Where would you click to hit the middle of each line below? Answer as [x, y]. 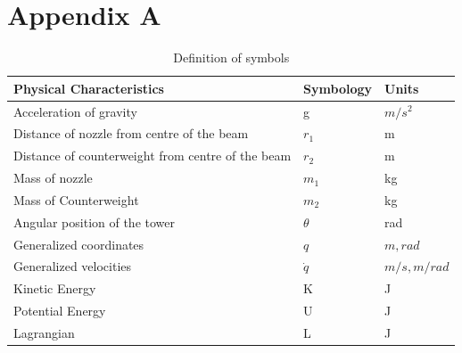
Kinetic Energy [55, 288]
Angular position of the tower [95, 222]
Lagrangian [44, 332]
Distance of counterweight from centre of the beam [153, 156]
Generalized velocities [73, 266]
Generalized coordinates [79, 244]
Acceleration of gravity [75, 111]
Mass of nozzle [53, 178]
